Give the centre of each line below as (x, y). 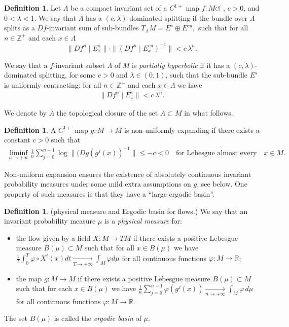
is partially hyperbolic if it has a (181, 65)
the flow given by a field (53, 238)
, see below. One (222, 184)
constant (17, 140)
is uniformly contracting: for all (53, 85)
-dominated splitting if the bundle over (187, 17)
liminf (19, 153)
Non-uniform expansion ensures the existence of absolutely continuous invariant (128, 174)
